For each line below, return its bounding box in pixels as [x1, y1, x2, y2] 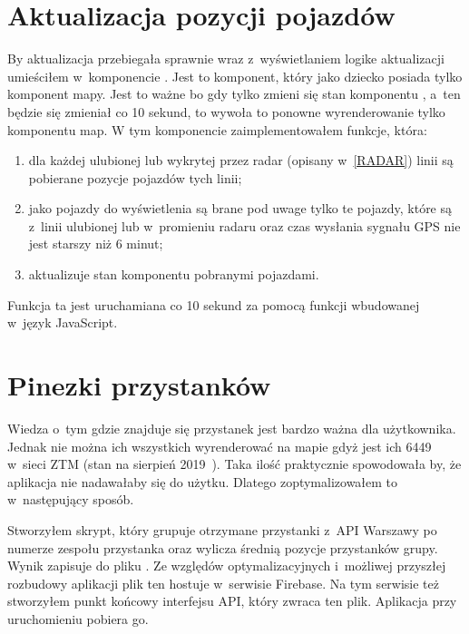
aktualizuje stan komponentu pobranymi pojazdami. [28, 265, 319, 284]
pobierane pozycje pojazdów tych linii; [28, 168, 242, 187]
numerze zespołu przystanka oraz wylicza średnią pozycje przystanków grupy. [7, 538, 438, 557]
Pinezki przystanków [7, 366, 271, 404]
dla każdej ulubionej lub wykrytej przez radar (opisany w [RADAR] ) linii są [28, 151, 454, 170]
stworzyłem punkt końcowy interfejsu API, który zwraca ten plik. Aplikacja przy [7, 591, 457, 610]
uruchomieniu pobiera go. [7, 609, 149, 628]
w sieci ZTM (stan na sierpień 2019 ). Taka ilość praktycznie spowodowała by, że [7, 454, 462, 473]
